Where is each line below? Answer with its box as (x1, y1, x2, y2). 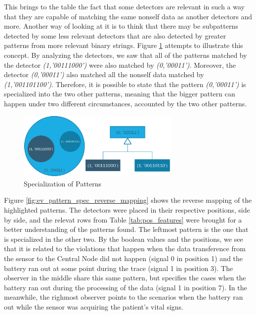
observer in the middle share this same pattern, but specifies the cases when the (4, 272, 246, 283)
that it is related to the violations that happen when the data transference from (4, 243, 246, 254)
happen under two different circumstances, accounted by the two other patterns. (4, 98, 247, 108)
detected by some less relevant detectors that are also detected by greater (4, 30, 226, 41)
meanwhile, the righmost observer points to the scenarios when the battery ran (4, 292, 243, 302)
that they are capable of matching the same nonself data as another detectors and (4, 11, 253, 21)
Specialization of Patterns (24, 178, 102, 188)
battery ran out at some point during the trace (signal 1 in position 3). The (4, 263, 233, 273)
